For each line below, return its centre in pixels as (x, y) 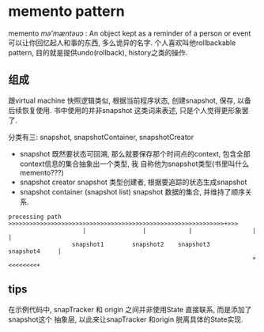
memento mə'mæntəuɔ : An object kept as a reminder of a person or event (130, 33)
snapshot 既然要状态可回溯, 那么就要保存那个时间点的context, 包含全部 (135, 153)
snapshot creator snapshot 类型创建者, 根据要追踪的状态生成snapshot (133, 182)
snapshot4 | (35, 251)
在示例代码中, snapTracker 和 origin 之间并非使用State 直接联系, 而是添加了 (130, 309)
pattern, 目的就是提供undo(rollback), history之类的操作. (98, 52)
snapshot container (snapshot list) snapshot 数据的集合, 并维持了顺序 (132, 191)
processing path (35, 217)
